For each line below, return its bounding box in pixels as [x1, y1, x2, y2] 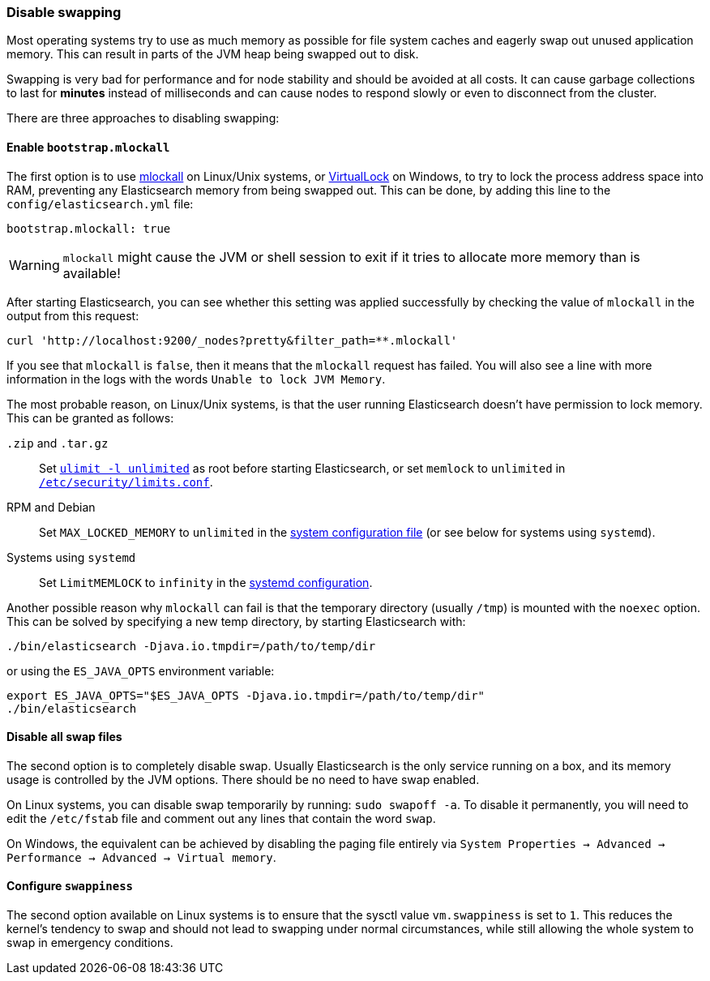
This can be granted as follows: [6, 410, 174, 425]
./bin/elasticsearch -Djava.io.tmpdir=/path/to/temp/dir [6, 639, 376, 653]
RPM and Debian [6, 499, 96, 514]
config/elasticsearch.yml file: [6, 196, 194, 211]
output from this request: [6, 308, 139, 323]
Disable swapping [6, 4, 122, 20]
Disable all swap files [6, 730, 122, 744]
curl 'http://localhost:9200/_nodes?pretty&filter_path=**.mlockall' [6, 333, 458, 347]
